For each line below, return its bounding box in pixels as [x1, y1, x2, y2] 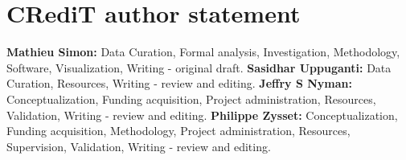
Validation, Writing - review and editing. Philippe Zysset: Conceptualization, [6, 106, 398, 123]
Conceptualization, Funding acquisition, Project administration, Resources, [6, 90, 376, 107]
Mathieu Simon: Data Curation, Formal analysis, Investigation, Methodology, [6, 43, 400, 60]
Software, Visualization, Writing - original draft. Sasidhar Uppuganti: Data [6, 59, 392, 76]
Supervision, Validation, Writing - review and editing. [6, 137, 271, 154]
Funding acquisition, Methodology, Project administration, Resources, [6, 122, 351, 139]
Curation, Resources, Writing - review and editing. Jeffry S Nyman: [6, 75, 352, 92]
